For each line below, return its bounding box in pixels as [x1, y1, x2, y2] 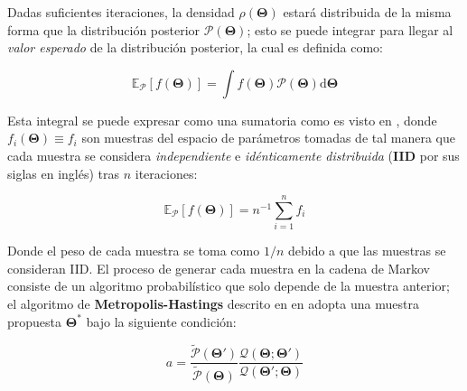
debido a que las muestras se [287, 241, 446, 260]
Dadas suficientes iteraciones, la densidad [7, 3, 235, 21]
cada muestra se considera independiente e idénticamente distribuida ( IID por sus [7, 145, 460, 164]
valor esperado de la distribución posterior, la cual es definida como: [7, 38, 383, 57]
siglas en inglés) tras [7, 163, 119, 182]
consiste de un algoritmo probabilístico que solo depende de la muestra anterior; [7, 276, 450, 295]
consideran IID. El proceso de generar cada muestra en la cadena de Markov [7, 258, 430, 277]
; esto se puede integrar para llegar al [247, 20, 453, 39]
